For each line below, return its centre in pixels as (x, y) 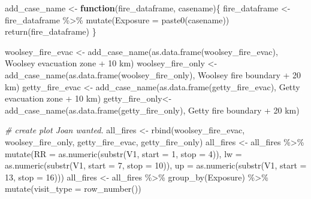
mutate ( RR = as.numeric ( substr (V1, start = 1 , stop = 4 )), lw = (123, 153)
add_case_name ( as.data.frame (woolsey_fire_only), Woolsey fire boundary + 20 (153, 74)
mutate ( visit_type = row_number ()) (73, 189)
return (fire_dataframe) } (51, 31)
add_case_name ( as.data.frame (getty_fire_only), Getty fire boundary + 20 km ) (152, 110)
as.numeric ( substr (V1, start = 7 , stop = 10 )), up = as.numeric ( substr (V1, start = (156, 165)
